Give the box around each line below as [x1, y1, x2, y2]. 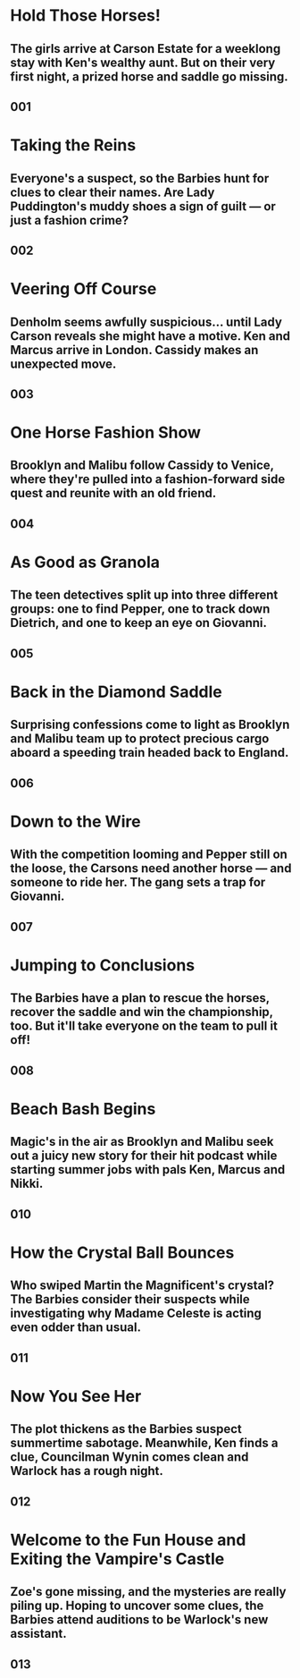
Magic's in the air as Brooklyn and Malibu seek [10, 1134, 275, 1149]
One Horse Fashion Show [10, 422, 202, 443]
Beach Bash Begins [10, 1098, 156, 1119]
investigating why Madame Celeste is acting [10, 1306, 262, 1321]
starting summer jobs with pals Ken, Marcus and [10, 1162, 286, 1177]
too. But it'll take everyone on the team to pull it [10, 1019, 278, 1034]
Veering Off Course [10, 279, 157, 300]
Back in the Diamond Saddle [10, 682, 222, 702]
